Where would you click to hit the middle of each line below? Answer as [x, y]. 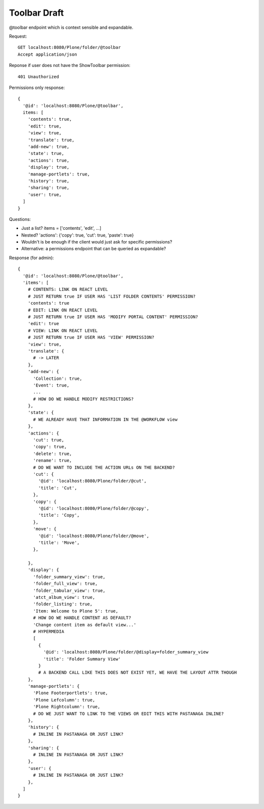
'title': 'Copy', [59, 515]
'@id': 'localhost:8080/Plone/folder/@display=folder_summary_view [126, 652]
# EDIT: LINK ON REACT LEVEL [63, 310]
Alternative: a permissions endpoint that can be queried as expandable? [94, 249]
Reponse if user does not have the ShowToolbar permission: [70, 66]
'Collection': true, [58, 378]
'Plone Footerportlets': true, [71, 693]
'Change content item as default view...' [85, 625]
